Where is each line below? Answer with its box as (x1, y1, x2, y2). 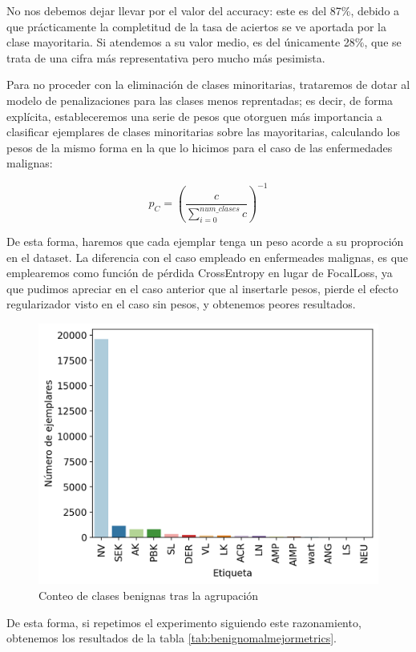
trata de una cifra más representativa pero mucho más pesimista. (6, 49, 325, 66)
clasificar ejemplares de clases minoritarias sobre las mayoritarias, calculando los (6, 123, 400, 140)
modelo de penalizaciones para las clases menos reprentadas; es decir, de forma (6, 91, 394, 108)
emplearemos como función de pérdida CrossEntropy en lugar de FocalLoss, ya (6, 264, 393, 281)
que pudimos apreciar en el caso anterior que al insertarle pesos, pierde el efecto (6, 280, 398, 296)
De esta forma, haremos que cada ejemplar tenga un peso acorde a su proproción (6, 232, 404, 249)
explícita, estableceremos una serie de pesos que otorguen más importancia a (6, 107, 382, 124)
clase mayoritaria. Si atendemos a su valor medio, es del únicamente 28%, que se (6, 34, 402, 50)
